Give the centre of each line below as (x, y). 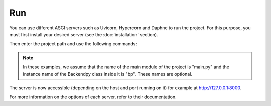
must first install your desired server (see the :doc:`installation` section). (84, 34)
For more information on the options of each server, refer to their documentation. (93, 97)
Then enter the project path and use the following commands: (73, 44)
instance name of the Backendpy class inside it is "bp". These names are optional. (108, 74)
